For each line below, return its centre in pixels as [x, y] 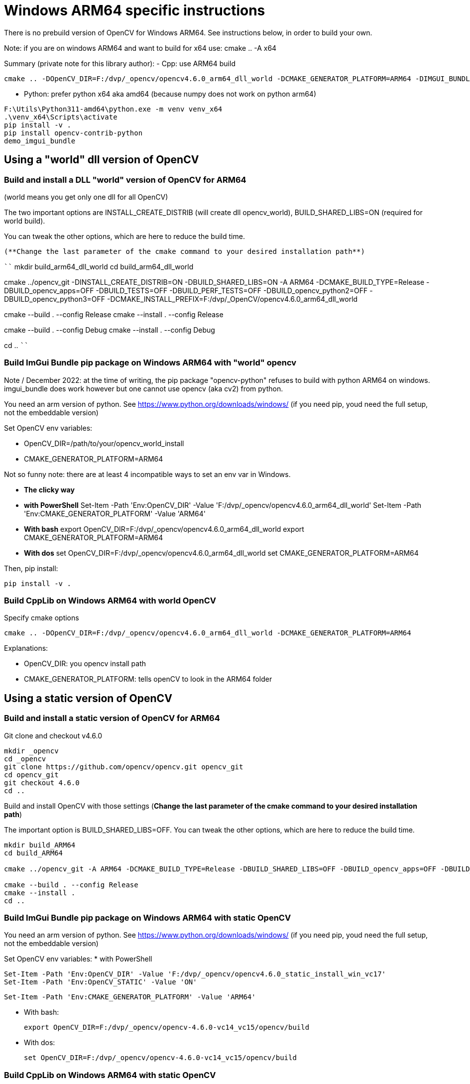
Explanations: [26, 648]
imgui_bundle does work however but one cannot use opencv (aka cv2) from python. [144, 388]
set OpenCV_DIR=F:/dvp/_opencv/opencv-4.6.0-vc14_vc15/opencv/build [160, 1058]
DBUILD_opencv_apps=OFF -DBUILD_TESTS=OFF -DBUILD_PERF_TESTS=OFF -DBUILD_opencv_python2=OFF [186, 290]
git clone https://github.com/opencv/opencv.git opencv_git [124, 767]
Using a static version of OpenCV [88, 698]
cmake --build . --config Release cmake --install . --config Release [114, 314]
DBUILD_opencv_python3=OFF [55, 299]
